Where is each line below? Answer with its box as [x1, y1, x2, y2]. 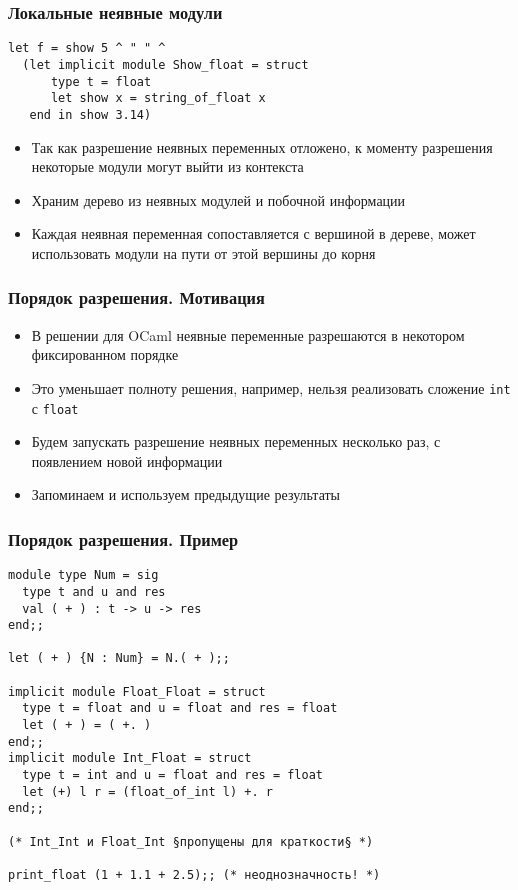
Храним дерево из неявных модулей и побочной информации [31, 189, 406, 210]
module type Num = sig [8, 568, 159, 583]
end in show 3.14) [29, 107, 152, 122]
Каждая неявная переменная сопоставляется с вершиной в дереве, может [31, 223, 476, 244]
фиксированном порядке [31, 344, 179, 365]
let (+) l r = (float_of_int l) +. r [22, 784, 273, 799]
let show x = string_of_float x [50, 91, 266, 106]
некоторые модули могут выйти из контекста [31, 156, 304, 177]
